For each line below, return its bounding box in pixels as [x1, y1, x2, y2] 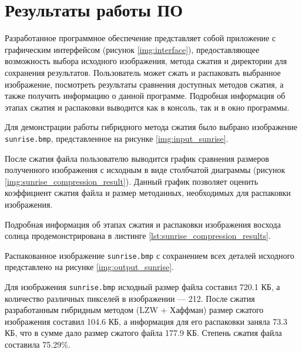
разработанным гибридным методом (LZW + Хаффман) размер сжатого [5, 304, 264, 316]
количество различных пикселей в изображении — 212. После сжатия [5, 292, 255, 304]
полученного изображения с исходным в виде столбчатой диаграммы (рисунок [5, 164, 286, 176]
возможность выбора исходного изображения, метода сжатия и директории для [5, 55, 287, 67]
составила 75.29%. [5, 338, 71, 350]
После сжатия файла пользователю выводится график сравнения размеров [5, 152, 269, 164]
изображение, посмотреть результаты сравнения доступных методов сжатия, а [5, 78, 284, 90]
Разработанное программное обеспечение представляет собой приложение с [5, 32, 276, 44]
